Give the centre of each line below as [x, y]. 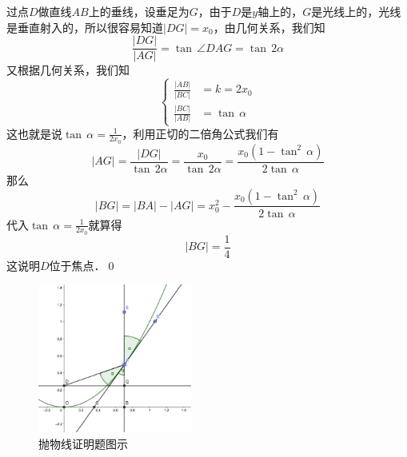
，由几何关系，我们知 [269, 27]
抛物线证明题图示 [83, 444]
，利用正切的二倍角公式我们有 [200, 133]
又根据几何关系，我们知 [68, 70]
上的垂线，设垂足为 [139, 11]
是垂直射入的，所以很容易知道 [85, 27]
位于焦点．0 [82, 265]
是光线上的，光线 [356, 11]
